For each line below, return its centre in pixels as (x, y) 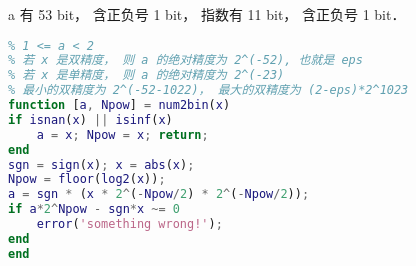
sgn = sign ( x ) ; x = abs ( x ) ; (101, 164)
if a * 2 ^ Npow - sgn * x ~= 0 (94, 209)
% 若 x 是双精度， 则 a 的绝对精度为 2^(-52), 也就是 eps (185, 60)
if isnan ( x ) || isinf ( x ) (90, 119)
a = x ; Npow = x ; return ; (122, 134)
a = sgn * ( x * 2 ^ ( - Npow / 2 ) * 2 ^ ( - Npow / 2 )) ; (159, 194)
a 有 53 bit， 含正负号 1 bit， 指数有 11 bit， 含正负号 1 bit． (207, 14)
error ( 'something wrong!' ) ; (129, 224)
